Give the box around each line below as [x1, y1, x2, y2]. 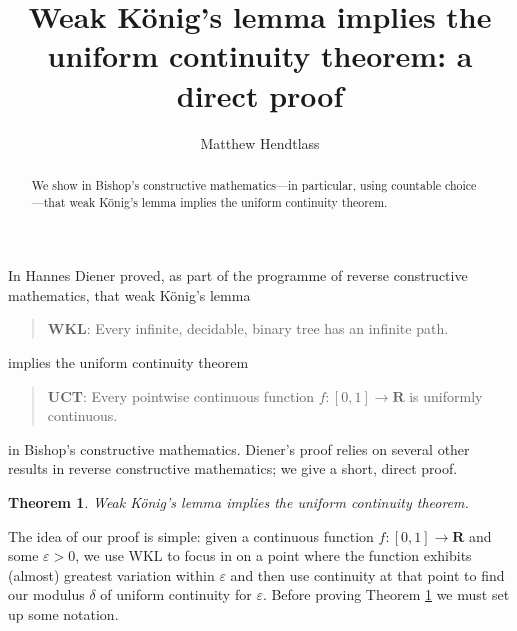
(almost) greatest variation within [8, 564, 215, 585]
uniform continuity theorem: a [47, 35, 473, 76]
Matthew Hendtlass [200, 132, 320, 153]
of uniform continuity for [100, 584, 252, 605]
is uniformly [409, 385, 483, 406]
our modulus [8, 584, 85, 605]
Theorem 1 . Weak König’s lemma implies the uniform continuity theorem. [8, 491, 469, 512]
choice [444, 176, 477, 193]
